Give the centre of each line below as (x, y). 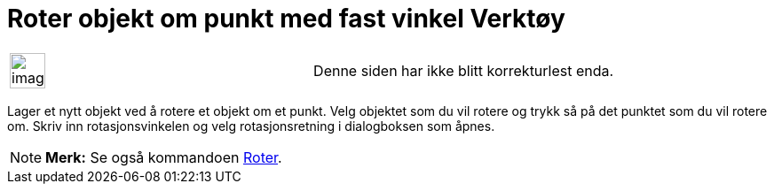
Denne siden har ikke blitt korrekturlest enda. (464, 70)
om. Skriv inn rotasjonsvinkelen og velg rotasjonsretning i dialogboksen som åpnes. (251, 126)
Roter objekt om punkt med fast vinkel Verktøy (286, 19)
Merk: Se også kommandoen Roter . (164, 157)
